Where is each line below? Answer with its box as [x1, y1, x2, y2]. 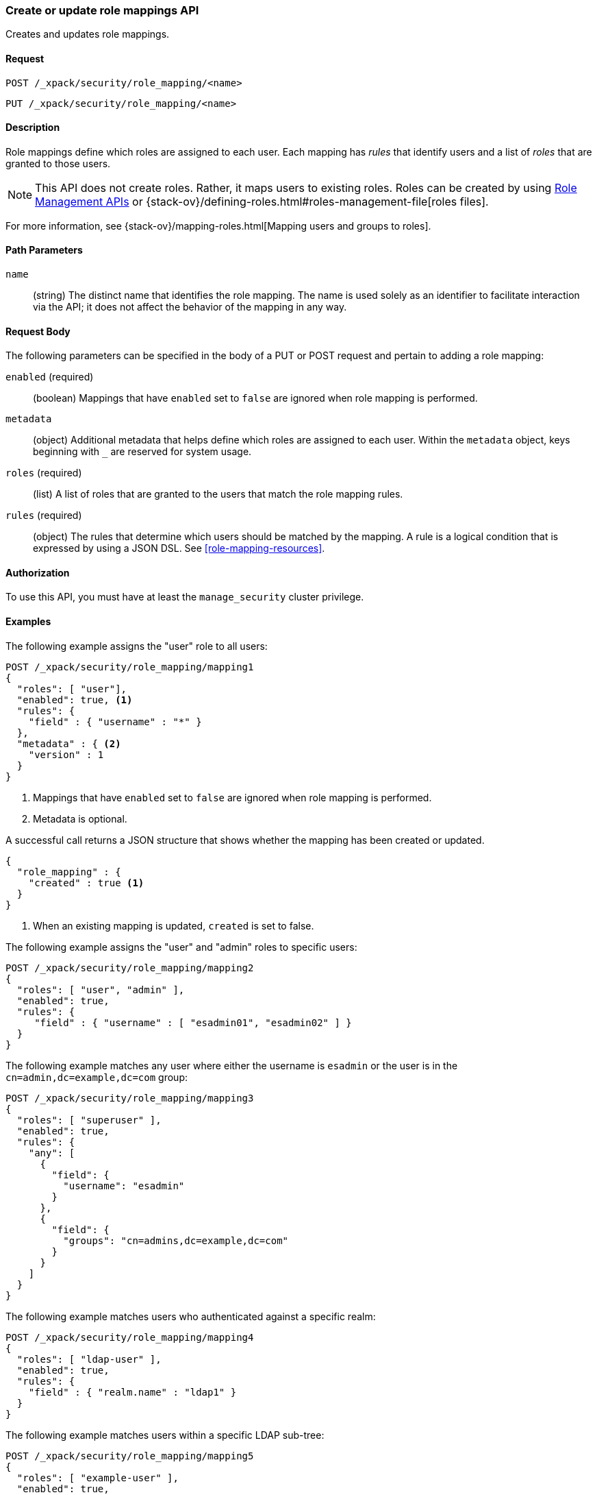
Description [5, 121, 60, 134]
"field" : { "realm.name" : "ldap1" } [28, 1386, 237, 1398]
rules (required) [5, 509, 82, 522]
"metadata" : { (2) [16, 738, 121, 749]
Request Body [5, 325, 71, 337]
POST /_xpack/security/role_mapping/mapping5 [5, 1450, 254, 1461]
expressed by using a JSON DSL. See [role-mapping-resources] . [33, 542, 325, 555]
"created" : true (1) [28, 877, 144, 888]
